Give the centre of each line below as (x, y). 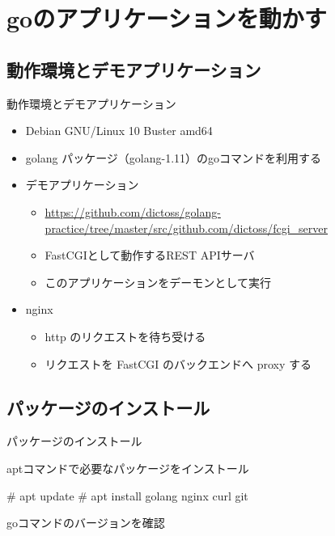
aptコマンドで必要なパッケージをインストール (128, 468)
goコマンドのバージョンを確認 (86, 523)
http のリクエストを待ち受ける (125, 336)
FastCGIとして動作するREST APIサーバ (150, 255)
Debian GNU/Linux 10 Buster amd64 (119, 131)
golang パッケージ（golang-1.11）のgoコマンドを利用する (174, 157)
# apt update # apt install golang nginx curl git (127, 495)
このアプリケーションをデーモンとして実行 (158, 282)
